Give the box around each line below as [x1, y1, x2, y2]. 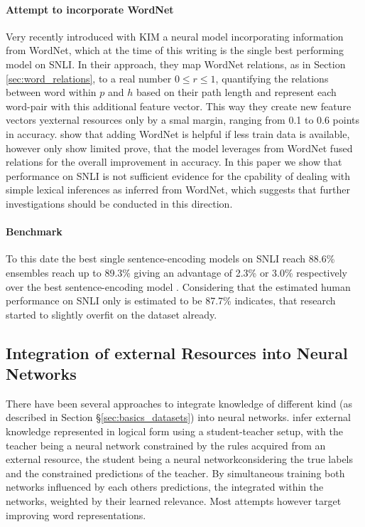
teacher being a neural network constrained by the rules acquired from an [6, 437, 326, 452]
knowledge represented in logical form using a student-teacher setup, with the [6, 424, 343, 439]
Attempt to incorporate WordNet [6, 1, 174, 16]
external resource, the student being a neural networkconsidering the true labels [6, 452, 354, 467]
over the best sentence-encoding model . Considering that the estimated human [6, 279, 351, 294]
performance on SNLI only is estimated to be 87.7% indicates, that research [6, 293, 336, 308]
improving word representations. [6, 507, 146, 522]
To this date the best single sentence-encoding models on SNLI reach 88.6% [6, 251, 335, 266]
